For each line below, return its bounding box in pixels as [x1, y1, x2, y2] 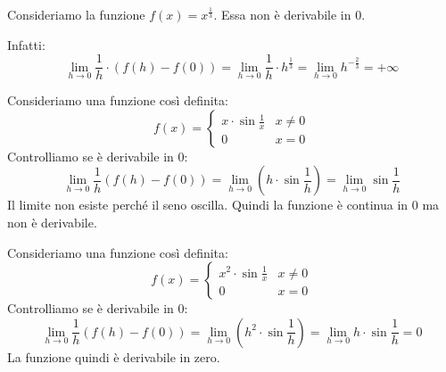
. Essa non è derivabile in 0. [213, 5, 366, 23]
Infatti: [7, 35, 45, 54]
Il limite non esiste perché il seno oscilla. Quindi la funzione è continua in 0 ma [7, 195, 440, 214]
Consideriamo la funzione [7, 5, 145, 23]
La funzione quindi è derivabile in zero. [7, 347, 220, 366]
